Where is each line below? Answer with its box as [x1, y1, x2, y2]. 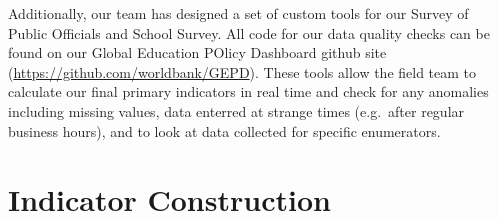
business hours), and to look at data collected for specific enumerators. [8, 120, 441, 141]
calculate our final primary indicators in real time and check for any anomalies [8, 81, 489, 102]
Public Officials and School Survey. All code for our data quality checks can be [8, 22, 490, 43]
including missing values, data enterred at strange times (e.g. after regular [8, 100, 465, 121]
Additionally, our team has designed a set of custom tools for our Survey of [8, 3, 469, 23]
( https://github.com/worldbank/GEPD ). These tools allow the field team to [8, 61, 477, 82]
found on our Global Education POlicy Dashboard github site [8, 42, 387, 63]
